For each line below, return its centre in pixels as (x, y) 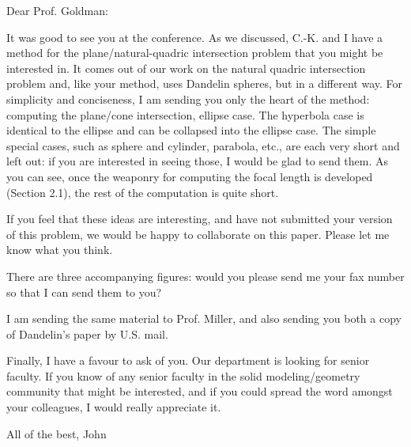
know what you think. (60, 250)
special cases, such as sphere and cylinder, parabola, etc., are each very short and (203, 145)
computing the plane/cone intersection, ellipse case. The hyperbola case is (185, 114)
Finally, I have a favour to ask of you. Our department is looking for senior (188, 360)
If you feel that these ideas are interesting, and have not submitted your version (200, 219)
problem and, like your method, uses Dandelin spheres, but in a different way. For (205, 83)
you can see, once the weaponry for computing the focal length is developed (190, 176)
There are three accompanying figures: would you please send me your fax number (205, 276)
